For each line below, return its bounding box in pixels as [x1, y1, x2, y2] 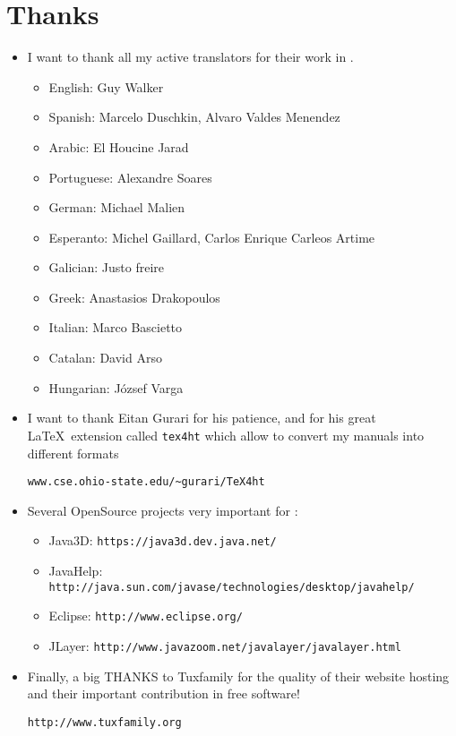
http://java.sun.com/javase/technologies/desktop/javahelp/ [48, 580, 415, 594]
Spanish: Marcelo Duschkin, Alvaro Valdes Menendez [48, 107, 340, 126]
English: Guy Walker [48, 77, 164, 96]
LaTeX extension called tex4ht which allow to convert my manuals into [27, 425, 425, 444]
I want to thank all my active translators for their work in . [27, 47, 354, 66]
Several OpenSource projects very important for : [27, 501, 298, 519]
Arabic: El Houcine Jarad [48, 137, 189, 156]
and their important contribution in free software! [27, 684, 300, 703]
